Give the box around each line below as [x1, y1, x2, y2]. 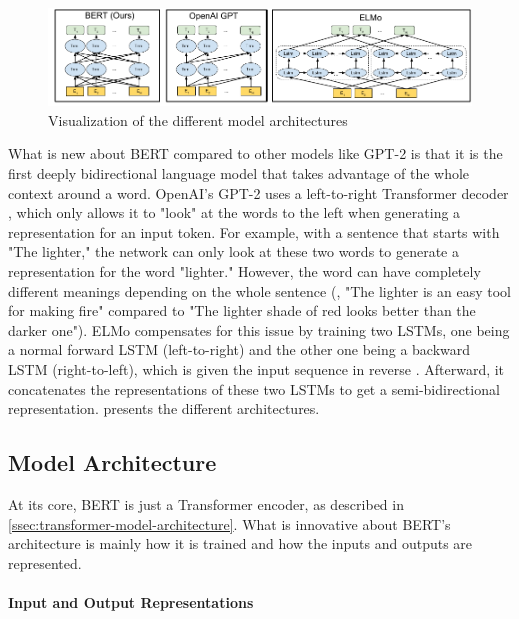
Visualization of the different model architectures [48, 109, 348, 130]
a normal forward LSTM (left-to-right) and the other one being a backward [8, 339, 471, 360]
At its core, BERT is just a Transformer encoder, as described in [8, 493, 404, 514]
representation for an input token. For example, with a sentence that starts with [8, 221, 500, 242]
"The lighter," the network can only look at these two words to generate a [8, 241, 459, 262]
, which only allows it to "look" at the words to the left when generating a [8, 202, 461, 223]
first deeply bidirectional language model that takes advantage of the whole [8, 163, 470, 184]
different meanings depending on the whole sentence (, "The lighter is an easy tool [8, 280, 511, 301]
